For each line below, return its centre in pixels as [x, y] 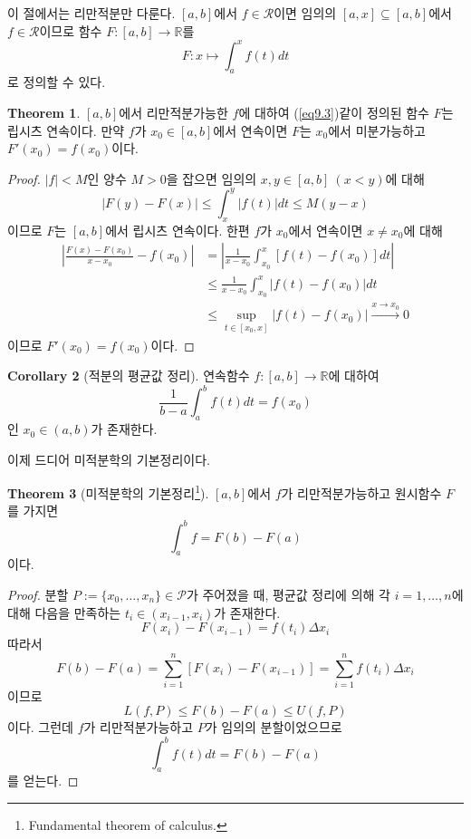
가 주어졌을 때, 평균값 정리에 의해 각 [288, 594]
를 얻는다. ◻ [43, 781]
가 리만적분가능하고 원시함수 [361, 492]
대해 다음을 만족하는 [64, 612]
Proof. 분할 [38, 594]
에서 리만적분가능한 [173, 113]
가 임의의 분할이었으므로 [274, 727]
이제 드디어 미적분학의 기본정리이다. [109, 459]
